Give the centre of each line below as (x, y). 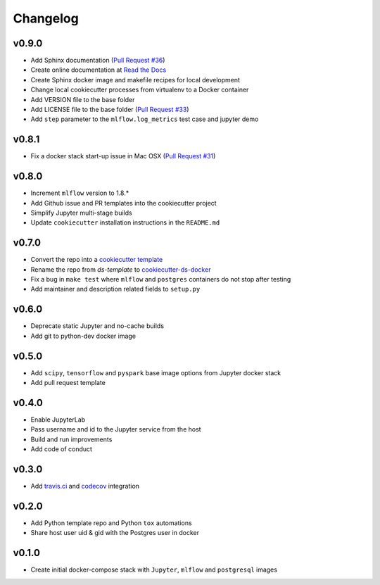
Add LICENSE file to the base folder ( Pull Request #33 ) (110, 110)
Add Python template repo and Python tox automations (112, 523)
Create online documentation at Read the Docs (99, 70)
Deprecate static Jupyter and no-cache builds (97, 326)
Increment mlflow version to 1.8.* (80, 193)
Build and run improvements (71, 439)
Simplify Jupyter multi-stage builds (82, 213)
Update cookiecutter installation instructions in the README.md (125, 222)
